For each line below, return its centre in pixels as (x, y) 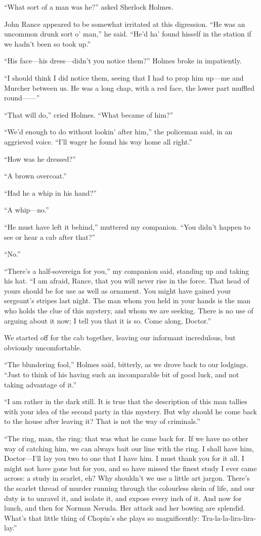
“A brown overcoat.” (35, 176)
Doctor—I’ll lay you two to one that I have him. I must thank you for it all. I (124, 458)
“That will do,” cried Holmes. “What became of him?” (89, 114)
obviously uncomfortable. (43, 347)
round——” (22, 98)
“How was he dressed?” (40, 158)
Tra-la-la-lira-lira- (229, 517)
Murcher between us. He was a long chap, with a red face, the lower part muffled (129, 87)
